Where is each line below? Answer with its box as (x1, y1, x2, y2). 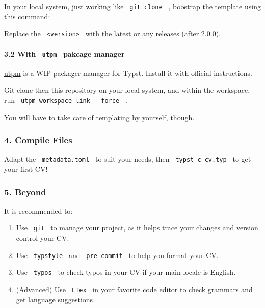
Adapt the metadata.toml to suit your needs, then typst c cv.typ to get (4, 153, 251, 164)
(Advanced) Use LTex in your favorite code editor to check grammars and (16, 284, 253, 295)
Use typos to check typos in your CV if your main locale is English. (16, 267, 236, 277)
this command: (4, 11, 50, 21)
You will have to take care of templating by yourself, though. (4, 112, 195, 122)
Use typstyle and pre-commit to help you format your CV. (16, 249, 219, 260)
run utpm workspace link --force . (4, 94, 127, 105)
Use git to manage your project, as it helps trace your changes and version (16, 222, 258, 233)
